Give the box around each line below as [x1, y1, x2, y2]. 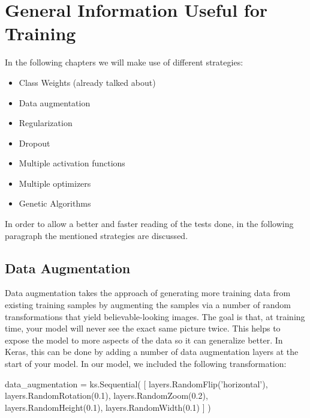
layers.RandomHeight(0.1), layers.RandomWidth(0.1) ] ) [5, 401, 211, 413]
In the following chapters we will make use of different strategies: [5, 56, 243, 68]
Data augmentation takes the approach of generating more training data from [5, 286, 291, 299]
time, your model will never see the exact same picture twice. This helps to [5, 322, 281, 335]
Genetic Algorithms [19, 197, 91, 210]
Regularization [19, 117, 73, 129]
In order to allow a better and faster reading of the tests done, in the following [5, 217, 294, 230]
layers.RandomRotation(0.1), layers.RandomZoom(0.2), [5, 389, 208, 402]
